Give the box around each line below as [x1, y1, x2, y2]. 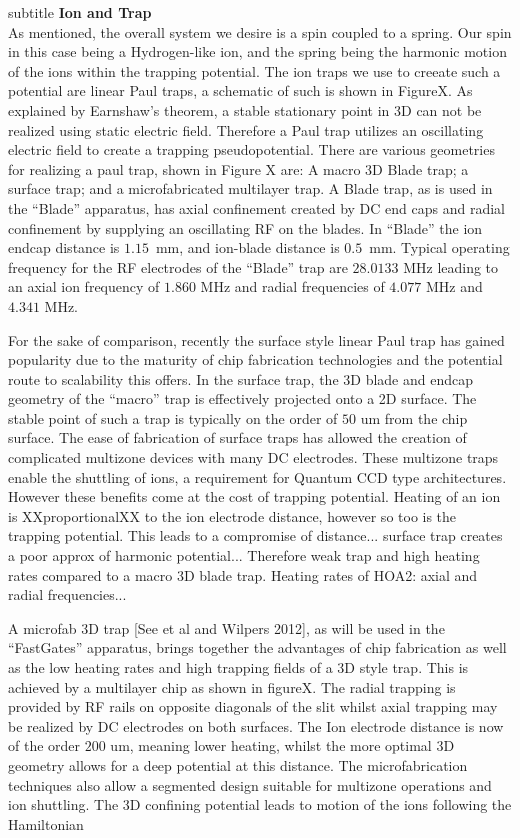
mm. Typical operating [369, 237, 510, 258]
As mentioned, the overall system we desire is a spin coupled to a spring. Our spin [8, 21, 512, 42]
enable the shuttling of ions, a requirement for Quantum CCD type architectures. [8, 466, 507, 487]
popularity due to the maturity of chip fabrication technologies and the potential [8, 349, 503, 370]
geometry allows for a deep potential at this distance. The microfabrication [8, 754, 468, 775]
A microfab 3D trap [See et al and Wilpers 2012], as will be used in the [8, 617, 445, 638]
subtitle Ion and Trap [8, 2, 152, 22]
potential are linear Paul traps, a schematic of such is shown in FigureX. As [8, 80, 473, 101]
